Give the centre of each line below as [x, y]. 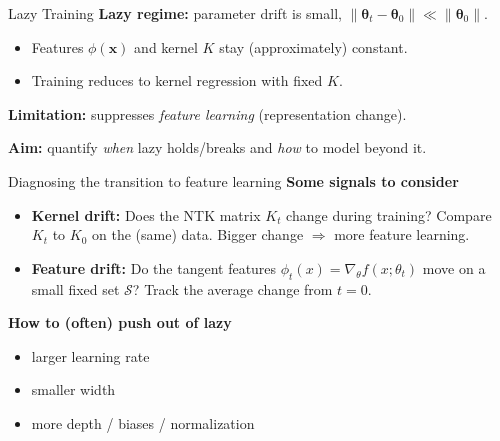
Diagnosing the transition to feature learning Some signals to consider [233, 180]
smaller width [73, 389]
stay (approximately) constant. [313, 46]
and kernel [166, 46]
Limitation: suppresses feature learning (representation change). [207, 113]
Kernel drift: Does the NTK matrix [146, 214]
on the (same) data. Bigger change [198, 234]
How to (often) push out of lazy [120, 322]
